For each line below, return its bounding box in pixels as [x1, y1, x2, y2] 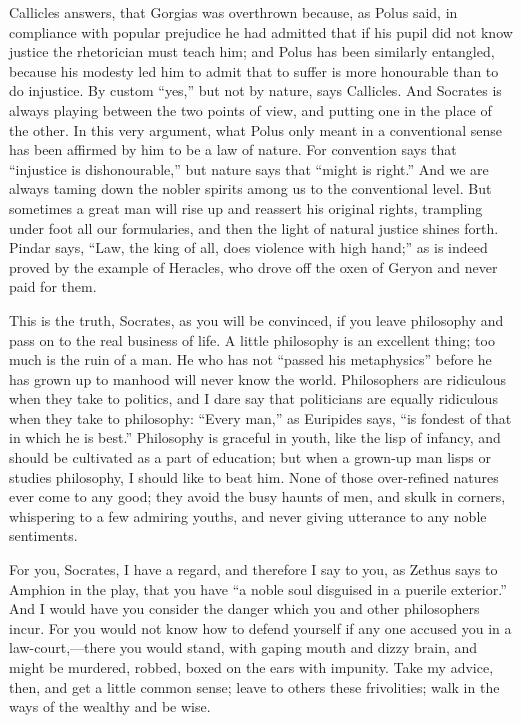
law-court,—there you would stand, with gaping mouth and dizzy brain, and [9, 637, 478, 658]
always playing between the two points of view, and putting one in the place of [9, 99, 492, 120]
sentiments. [9, 525, 78, 546]
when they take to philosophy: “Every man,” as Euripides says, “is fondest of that [9, 407, 512, 428]
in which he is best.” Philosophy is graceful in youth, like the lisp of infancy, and [9, 427, 501, 448]
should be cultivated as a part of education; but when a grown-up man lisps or [9, 447, 491, 468]
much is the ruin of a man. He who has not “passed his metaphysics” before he [9, 349, 492, 370]
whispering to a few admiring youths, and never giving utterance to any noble [9, 505, 487, 526]
